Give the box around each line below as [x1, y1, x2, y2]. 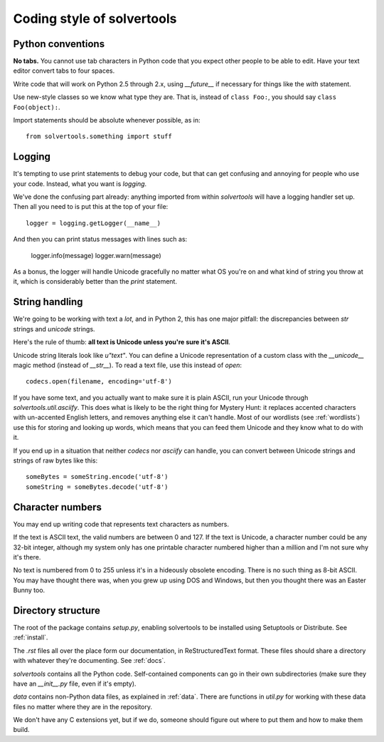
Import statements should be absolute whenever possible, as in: [13, 116, 201, 125]
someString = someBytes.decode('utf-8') [26, 483, 169, 491]
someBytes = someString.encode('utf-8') [26, 473, 169, 481]
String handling [13, 296, 83, 308]
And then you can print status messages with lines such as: [13, 235, 188, 244]
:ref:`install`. [13, 633, 48, 641]
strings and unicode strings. [13, 324, 95, 333]
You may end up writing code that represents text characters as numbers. [13, 520, 230, 528]
